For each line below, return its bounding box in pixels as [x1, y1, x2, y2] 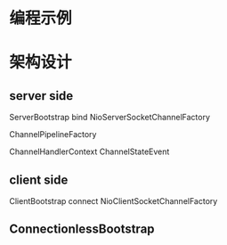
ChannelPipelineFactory [9, 129, 97, 140]
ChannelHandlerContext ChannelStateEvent [9, 146, 170, 157]
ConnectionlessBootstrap [9, 222, 155, 237]
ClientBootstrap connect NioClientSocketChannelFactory [9, 196, 218, 206]
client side [9, 172, 69, 187]
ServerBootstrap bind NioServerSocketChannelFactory [9, 112, 211, 123]
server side [9, 88, 74, 103]
